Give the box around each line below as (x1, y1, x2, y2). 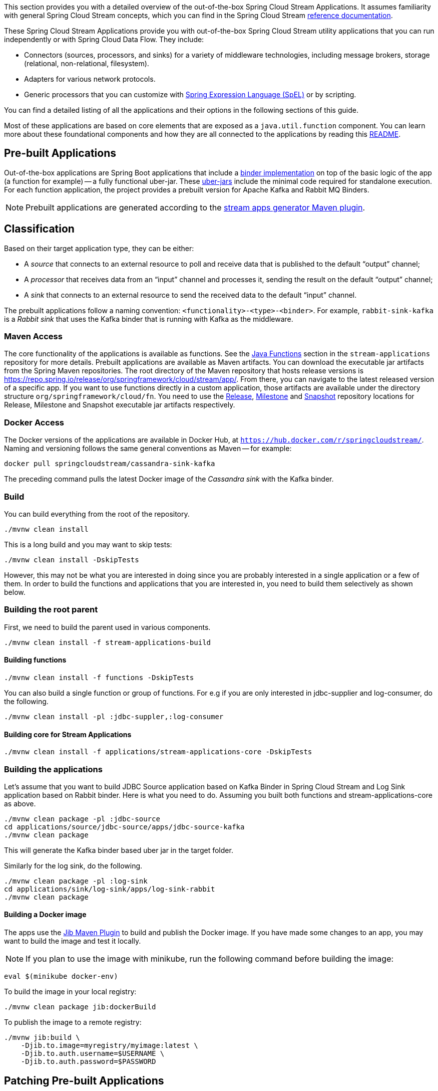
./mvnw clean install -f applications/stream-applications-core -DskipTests (4, 748, 312, 756)
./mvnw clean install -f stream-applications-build (4, 638, 211, 646)
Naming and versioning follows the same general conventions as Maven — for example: (4, 444, 292, 453)
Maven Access (4, 331, 63, 342)
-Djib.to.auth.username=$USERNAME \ (21, 1049, 165, 1058)
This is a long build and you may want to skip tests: (4, 540, 172, 549)
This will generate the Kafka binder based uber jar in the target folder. (4, 845, 233, 854)
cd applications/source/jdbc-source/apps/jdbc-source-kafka (4, 822, 245, 831)
